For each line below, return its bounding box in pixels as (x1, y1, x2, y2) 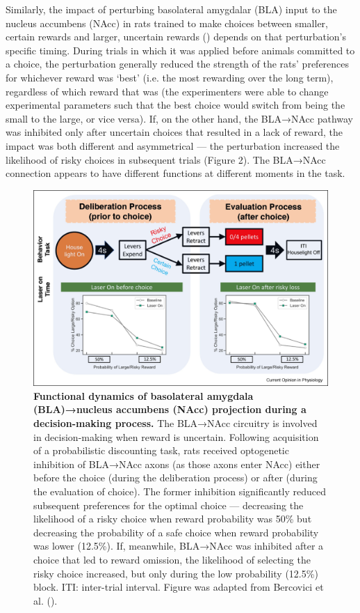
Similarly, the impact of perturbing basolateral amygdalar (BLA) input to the (6, 2, 337, 16)
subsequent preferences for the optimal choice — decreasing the (33, 497, 304, 512)
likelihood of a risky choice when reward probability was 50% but (33, 511, 312, 526)
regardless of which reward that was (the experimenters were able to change (6, 84, 329, 98)
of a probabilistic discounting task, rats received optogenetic (33, 443, 289, 458)
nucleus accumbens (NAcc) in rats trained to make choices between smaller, (6, 15, 328, 30)
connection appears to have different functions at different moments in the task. (6, 166, 345, 180)
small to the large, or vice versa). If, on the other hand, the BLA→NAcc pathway (6, 111, 353, 125)
